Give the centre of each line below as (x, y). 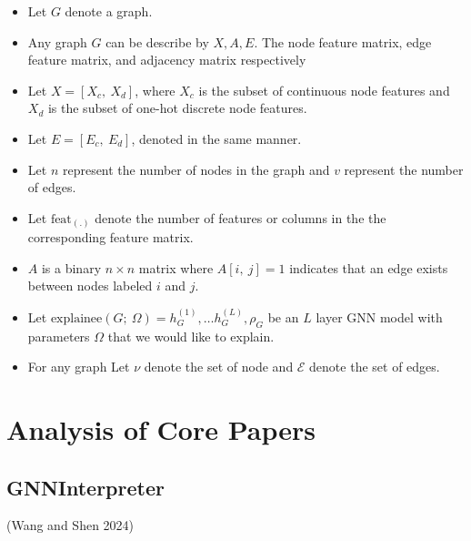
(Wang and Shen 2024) (70, 525)
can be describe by (157, 41)
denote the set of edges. (375, 367)
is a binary (71, 267)
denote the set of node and (219, 367)
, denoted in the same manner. (216, 138)
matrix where (176, 267)
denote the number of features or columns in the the (241, 217)
